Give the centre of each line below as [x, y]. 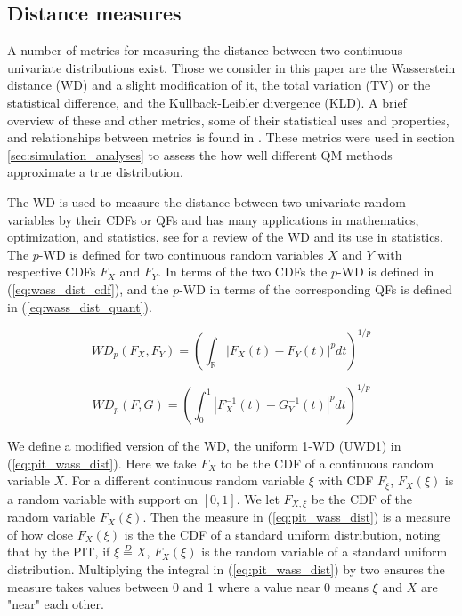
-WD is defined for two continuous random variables [181, 254]
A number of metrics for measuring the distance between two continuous [205, 50]
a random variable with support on [103, 498]
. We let [258, 498]
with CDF [346, 480]
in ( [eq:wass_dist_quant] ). [80, 306]
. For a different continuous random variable [185, 480]
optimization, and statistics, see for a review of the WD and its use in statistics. [225, 237]
